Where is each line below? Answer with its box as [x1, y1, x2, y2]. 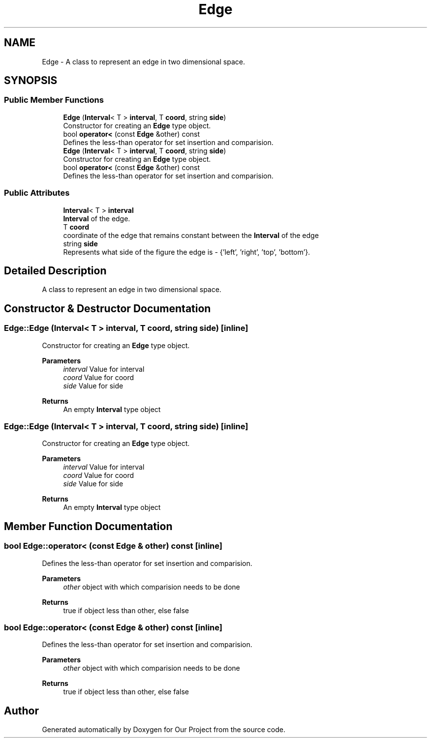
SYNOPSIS [4, 74, 58, 87]
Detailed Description [4, 264, 107, 277]
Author [4, 704, 39, 717]
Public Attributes [4, 188, 70, 198]
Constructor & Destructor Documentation [4, 302, 211, 315]
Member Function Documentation [4, 520, 173, 533]
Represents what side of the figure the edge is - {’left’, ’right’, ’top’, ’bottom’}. [63, 247, 310, 256]
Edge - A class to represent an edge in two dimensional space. [42, 57, 245, 66]
